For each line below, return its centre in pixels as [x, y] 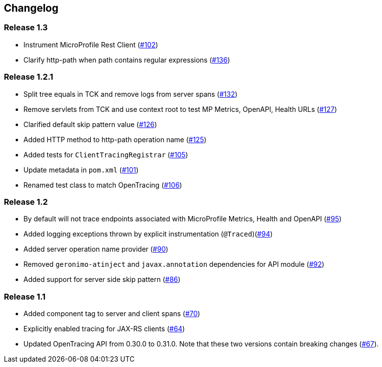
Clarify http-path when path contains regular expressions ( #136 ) [127, 60]
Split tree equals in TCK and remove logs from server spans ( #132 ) [131, 94]
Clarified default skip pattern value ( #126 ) [90, 124]
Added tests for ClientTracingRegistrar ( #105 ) [106, 154]
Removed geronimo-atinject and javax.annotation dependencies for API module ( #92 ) [174, 264]
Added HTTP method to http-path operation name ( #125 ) [115, 139]
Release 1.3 [26, 28]
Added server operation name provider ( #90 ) [96, 249]
